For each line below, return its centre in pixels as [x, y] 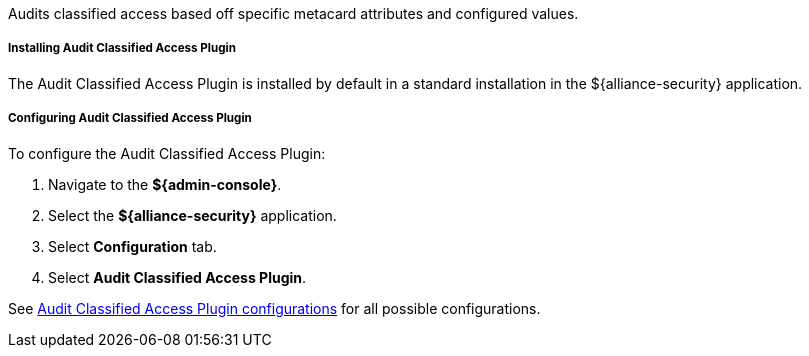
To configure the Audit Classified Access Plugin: [167, 153]
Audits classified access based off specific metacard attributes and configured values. [293, 13]
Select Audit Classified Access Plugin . [177, 277]
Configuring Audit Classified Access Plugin [130, 118]
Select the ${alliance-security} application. [192, 215]
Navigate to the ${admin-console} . [165, 184]
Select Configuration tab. [132, 246]
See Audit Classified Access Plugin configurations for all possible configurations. [274, 308]
